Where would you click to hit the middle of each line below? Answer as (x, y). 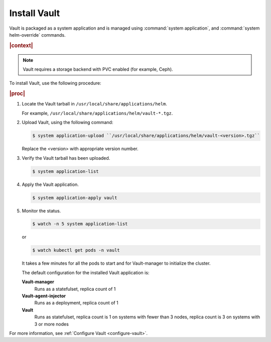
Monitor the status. (41, 210)
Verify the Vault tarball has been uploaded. (66, 158)
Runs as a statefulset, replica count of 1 (75, 289)
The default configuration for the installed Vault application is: (86, 272)
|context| (21, 45)
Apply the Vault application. (50, 184)
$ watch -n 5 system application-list (80, 224)
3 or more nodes (51, 324)
